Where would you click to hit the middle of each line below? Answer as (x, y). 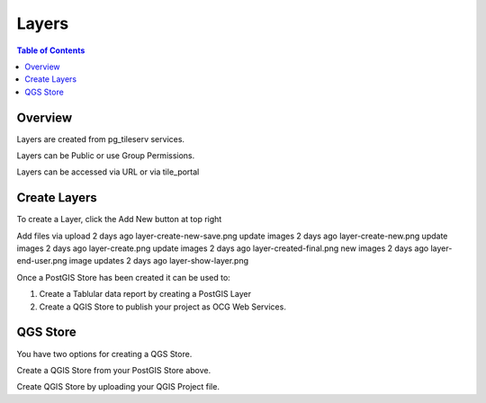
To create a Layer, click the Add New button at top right (119, 219)
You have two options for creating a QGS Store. (104, 354)
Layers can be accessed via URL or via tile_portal (108, 172)
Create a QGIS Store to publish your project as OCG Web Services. (163, 307)
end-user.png (42, 261)
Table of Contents (51, 50)
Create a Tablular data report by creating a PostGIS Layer (145, 294)
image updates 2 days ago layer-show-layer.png (159, 261)
